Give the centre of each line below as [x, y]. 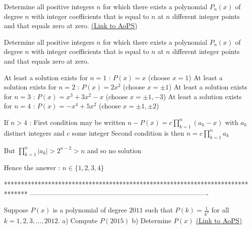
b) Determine [152, 220]
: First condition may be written [77, 122]
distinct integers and [34, 132]
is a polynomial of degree [90, 210]
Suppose [16, 210]
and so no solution [114, 150]
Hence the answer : [32, 167]
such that [159, 210]
